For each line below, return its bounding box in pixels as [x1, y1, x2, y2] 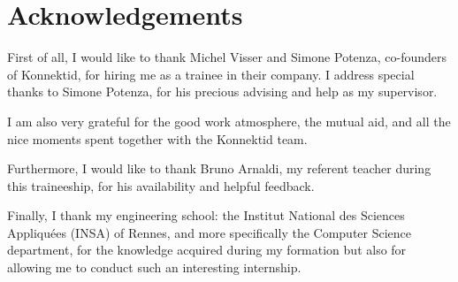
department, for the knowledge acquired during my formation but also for [7, 240, 407, 259]
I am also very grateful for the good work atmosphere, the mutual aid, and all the [7, 111, 451, 130]
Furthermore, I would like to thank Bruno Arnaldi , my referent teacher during [7, 159, 431, 178]
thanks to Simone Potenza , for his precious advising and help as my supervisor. [7, 82, 438, 101]
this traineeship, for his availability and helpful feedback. [7, 176, 315, 194]
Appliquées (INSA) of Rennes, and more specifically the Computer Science [7, 223, 412, 241]
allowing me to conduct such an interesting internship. [7, 258, 302, 277]
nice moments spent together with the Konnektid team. [7, 129, 308, 148]
